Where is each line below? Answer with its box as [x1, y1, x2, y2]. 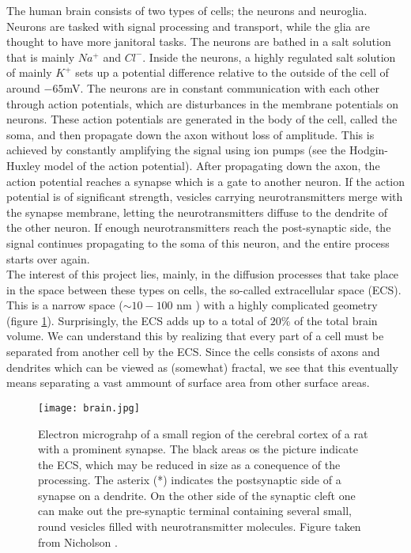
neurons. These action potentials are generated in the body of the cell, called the [6, 111, 398, 127]
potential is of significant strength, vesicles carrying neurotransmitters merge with [6, 188, 403, 205]
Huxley [6, 157, 41, 173]
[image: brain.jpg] [38, 402, 140, 414]
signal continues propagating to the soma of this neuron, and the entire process [6, 234, 390, 251]
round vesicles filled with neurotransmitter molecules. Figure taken [38, 518, 361, 535]
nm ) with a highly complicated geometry [176, 297, 378, 313]
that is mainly [6, 48, 75, 65]
